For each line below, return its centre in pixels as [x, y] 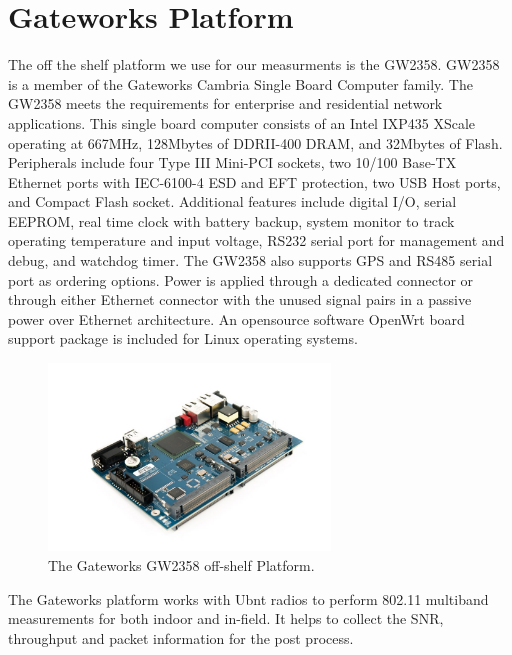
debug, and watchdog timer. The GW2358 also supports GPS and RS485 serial [250, 260]
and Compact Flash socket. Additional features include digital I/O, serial [232, 201]
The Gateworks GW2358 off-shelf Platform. [181, 564]
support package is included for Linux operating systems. [183, 338]
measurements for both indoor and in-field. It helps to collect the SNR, [226, 618]
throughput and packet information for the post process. [181, 637]
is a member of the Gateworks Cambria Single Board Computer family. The [240, 83]
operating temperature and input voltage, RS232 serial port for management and [256, 240]
